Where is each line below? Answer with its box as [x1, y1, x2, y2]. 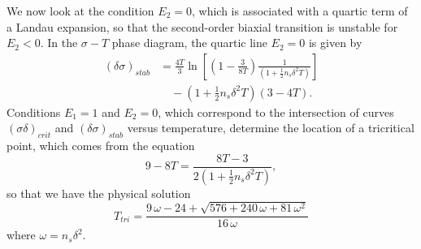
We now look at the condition [7, 2, 154, 19]
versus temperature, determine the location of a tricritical [127, 119, 414, 136]
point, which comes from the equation [7, 137, 195, 154]
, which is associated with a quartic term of [191, 2, 408, 19]
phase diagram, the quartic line [111, 34, 267, 51]
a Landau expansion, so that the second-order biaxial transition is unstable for [7, 18, 398, 35]
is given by [308, 34, 362, 51]
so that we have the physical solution [7, 184, 191, 201]
